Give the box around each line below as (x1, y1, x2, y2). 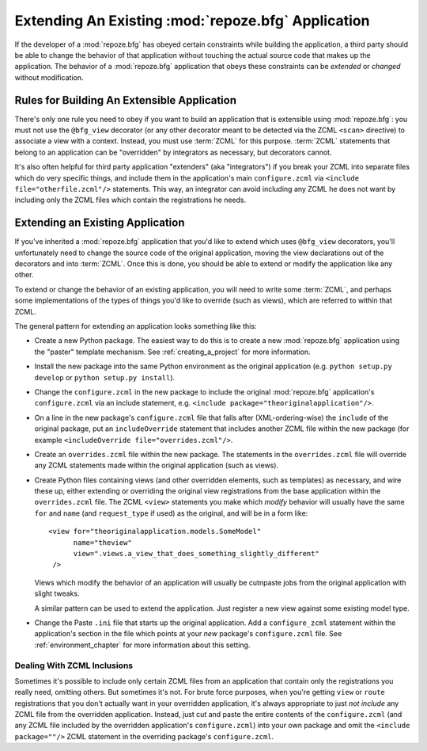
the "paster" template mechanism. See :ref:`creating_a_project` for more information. (34, 347, 312, 356)
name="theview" (73, 538, 132, 547)
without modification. (14, 72, 84, 82)
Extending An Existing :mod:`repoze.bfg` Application (14, 12, 370, 29)
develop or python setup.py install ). (34, 372, 176, 382)
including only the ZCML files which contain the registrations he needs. (14, 195, 247, 205)
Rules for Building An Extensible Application (14, 93, 237, 107)
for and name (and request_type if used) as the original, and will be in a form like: (34, 508, 308, 518)
